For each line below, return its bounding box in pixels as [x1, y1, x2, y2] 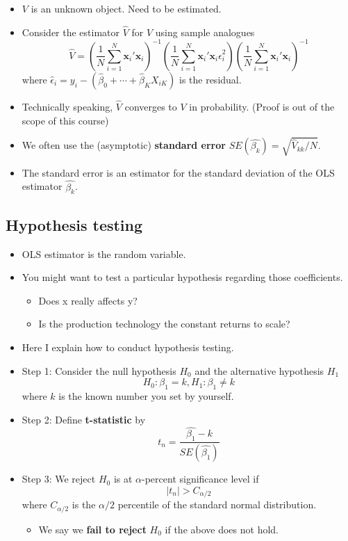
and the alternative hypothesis [194, 363, 324, 378]
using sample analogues [155, 24, 255, 39]
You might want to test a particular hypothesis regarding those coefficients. [22, 270, 343, 284]
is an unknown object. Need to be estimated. [31, 1, 222, 15]
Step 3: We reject [22, 471, 96, 486]
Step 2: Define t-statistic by [22, 412, 146, 426]
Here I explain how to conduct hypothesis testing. [22, 340, 234, 355]
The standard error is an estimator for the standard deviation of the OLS [22, 165, 335, 179]
